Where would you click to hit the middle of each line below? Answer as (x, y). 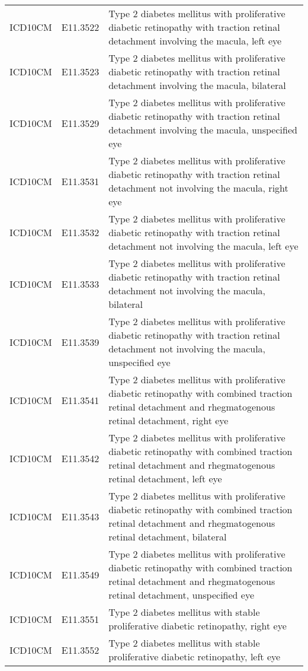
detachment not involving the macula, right (198, 188)
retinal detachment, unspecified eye (182, 595)
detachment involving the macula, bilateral (197, 85)
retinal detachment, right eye (169, 420)
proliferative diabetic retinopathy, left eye (195, 656)
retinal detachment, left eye (165, 478)
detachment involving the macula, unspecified (203, 130)
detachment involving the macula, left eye (195, 41)
